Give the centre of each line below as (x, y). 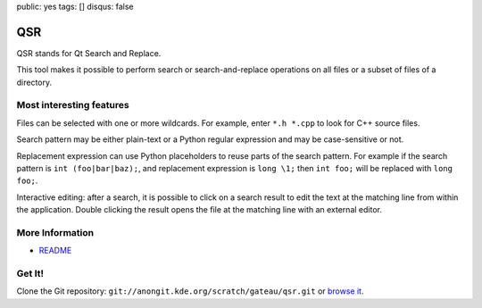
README (55, 251)
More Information (55, 232)
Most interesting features (73, 105)
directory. (34, 82)
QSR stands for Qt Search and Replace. (89, 53)
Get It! (30, 274)
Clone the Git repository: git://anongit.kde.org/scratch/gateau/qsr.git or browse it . (190, 291)
